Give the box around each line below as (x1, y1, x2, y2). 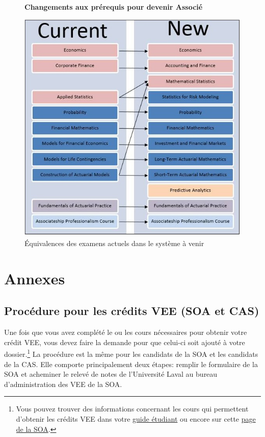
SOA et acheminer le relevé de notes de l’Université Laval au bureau (4, 369, 218, 379)
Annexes (4, 268, 65, 288)
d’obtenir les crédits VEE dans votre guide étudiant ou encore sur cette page (16, 413, 256, 424)
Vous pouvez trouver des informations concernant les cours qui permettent (16, 403, 249, 414)
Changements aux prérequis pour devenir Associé (24, 2, 203, 12)
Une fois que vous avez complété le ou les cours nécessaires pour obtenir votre (4, 327, 247, 337)
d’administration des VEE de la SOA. (4, 378, 122, 389)
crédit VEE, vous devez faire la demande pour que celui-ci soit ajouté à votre (4, 336, 245, 347)
